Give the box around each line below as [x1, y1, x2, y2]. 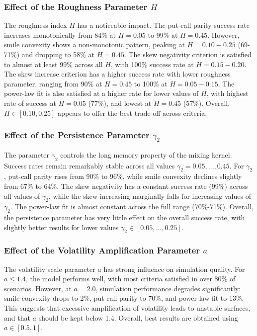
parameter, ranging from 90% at [4, 78, 102, 88]
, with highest [206, 88, 249, 98]
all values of [4, 190, 40, 201]
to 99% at [148, 29, 178, 40]
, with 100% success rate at [110, 59, 194, 69]
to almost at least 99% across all [4, 59, 103, 69]
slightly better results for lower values [4, 222, 119, 232]
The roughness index [4, 20, 67, 30]
